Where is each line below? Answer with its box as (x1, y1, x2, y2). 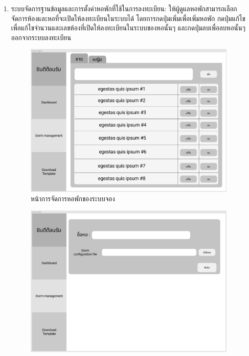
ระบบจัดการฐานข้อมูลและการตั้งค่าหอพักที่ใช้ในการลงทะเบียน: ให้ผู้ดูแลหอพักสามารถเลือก (11, 3, 237, 13)
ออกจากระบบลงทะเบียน (11, 32, 71, 42)
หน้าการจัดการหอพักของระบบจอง (30, 193, 115, 204)
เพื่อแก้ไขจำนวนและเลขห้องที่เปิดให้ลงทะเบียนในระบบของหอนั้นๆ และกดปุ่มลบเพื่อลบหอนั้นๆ (11, 23, 246, 33)
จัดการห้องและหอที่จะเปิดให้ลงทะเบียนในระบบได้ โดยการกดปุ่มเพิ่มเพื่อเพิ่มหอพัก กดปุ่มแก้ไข (11, 13, 246, 23)
